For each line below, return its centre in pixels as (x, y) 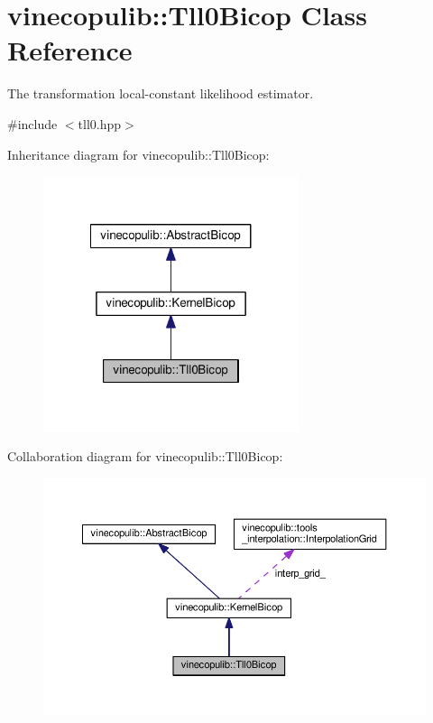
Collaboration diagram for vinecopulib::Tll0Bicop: (145, 456)
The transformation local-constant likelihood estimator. (161, 93)
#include (32, 123)
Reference (70, 50)
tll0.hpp (100, 123)
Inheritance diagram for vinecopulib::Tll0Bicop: (138, 154)
